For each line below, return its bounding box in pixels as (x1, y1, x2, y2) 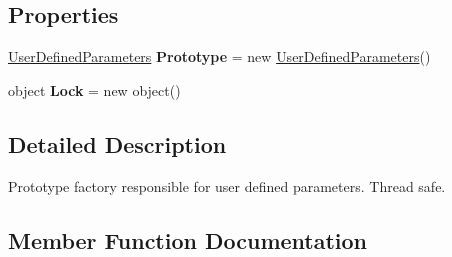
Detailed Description (8, 128, 227, 159)
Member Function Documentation (8, 224, 368, 255)
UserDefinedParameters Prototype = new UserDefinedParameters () (8, 46, 431, 67)
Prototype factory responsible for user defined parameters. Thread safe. (8, 175, 446, 196)
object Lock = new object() (8, 79, 181, 100)
